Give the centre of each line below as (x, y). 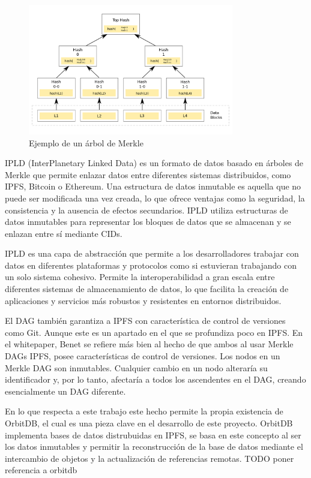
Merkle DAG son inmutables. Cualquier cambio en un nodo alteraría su (136, 367)
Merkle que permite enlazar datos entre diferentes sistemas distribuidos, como (148, 174)
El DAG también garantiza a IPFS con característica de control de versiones (145, 321)
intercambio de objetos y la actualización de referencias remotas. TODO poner (149, 458)
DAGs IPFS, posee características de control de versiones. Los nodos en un (143, 356)
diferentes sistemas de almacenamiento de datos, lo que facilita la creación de (147, 289)
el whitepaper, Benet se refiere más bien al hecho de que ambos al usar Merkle (149, 344)
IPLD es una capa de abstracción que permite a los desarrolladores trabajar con (152, 253)
